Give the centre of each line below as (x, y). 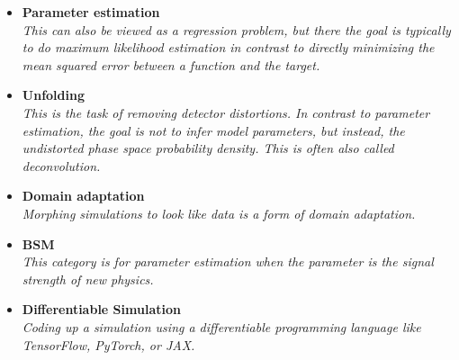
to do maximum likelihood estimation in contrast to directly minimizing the (228, 47)
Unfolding (53, 95)
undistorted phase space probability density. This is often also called (208, 148)
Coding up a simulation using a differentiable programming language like (221, 326)
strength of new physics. (88, 279)
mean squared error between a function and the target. (171, 64)
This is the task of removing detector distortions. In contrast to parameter (226, 112)
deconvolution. (61, 165)
